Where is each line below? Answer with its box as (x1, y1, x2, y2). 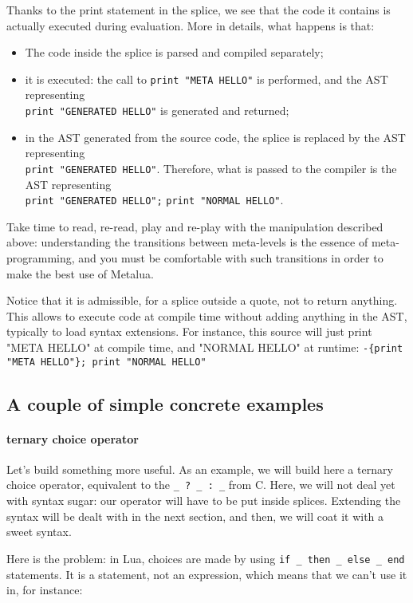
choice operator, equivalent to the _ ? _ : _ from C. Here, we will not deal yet (6, 476, 395, 493)
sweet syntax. (6, 523, 72, 540)
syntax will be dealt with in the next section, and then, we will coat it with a (6, 507, 384, 524)
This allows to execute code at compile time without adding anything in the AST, (6, 307, 407, 324)
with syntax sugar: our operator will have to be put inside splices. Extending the (6, 492, 401, 509)
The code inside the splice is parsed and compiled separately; (25, 44, 324, 61)
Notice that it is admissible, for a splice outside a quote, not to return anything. (6, 292, 398, 309)
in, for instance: (6, 581, 83, 598)
